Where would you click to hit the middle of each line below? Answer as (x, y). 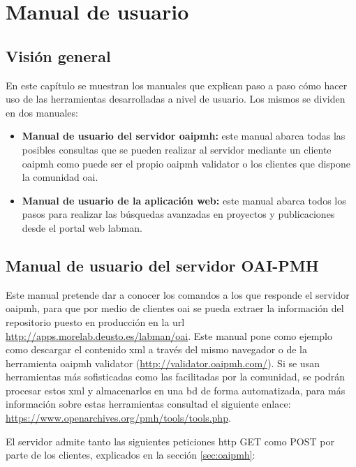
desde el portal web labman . (82, 227)
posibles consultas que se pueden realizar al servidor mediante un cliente (177, 149)
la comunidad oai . (60, 177)
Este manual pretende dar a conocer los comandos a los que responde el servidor (178, 294)
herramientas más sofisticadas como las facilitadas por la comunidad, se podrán (176, 377)
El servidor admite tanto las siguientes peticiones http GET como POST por (170, 441)
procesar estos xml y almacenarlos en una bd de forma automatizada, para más (176, 390)
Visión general (58, 55)
